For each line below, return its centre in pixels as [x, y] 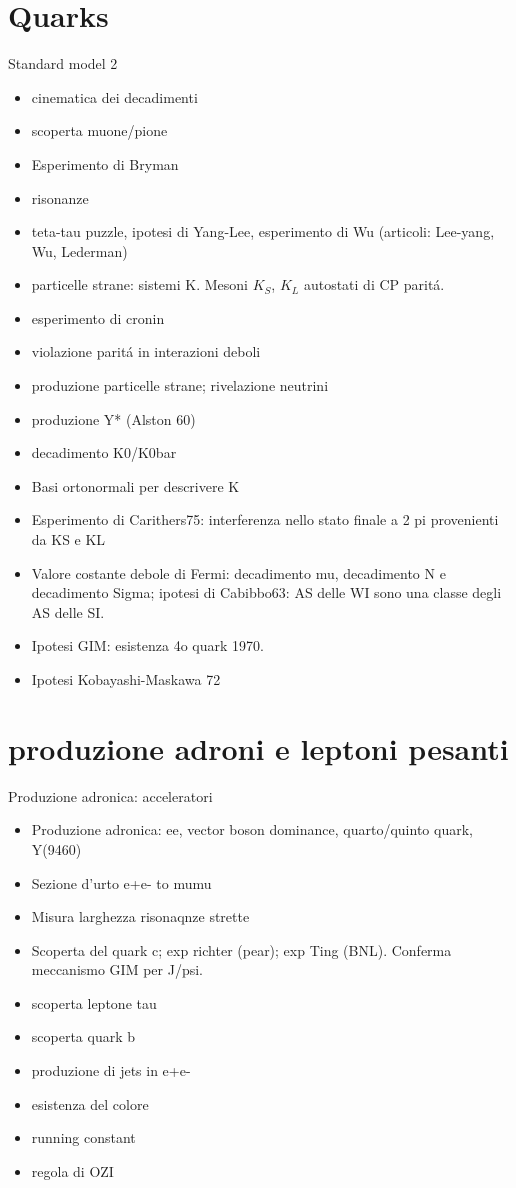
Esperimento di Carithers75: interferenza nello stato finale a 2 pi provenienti [265, 519]
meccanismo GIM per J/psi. [117, 969]
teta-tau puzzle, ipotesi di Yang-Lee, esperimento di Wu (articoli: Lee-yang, [263, 231]
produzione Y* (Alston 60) [113, 418]
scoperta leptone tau [94, 1002]
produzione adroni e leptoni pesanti [258, 747]
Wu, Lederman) [79, 250]
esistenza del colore [90, 1103]
